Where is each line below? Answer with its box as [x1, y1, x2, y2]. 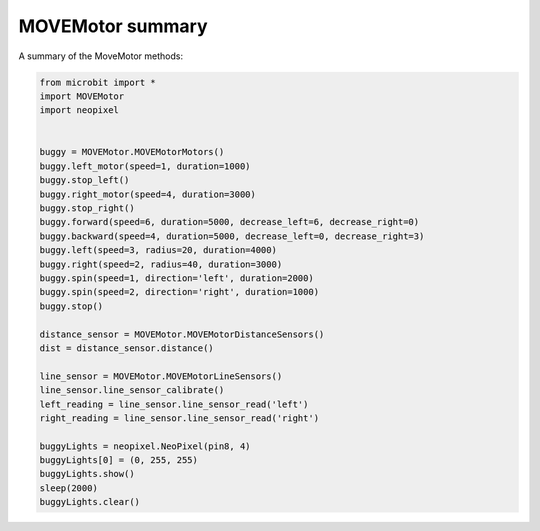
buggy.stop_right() [39, 203, 135, 214]
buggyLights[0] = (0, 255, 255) [39, 455, 199, 466]
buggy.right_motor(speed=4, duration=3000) [39, 188, 257, 200]
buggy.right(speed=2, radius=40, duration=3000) [39, 258, 283, 270]
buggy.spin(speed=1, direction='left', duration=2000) [39, 273, 314, 284]
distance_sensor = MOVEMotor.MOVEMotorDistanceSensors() [39, 328, 325, 340]
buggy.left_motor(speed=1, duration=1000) [39, 160, 251, 172]
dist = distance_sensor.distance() [39, 342, 214, 354]
